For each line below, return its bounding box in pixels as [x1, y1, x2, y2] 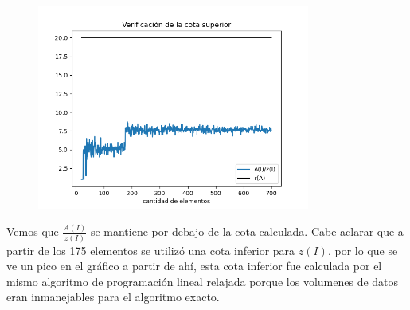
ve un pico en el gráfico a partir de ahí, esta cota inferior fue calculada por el [6, 257, 382, 274]
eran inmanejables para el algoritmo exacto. [6, 288, 220, 305]
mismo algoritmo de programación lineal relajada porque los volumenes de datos [6, 273, 399, 289]
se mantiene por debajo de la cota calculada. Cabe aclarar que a [90, 223, 404, 240]
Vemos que [6, 223, 59, 240]
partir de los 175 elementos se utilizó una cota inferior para [6, 241, 295, 258]
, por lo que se [327, 241, 398, 258]
